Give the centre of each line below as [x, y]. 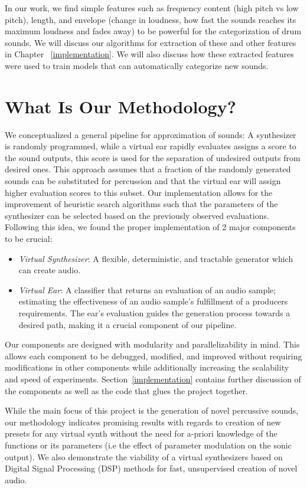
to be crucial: [29, 239]
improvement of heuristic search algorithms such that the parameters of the [141, 204]
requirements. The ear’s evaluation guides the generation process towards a [154, 313]
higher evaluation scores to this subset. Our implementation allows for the [139, 192]
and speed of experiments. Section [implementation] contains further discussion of [153, 379]
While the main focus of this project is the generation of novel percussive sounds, [152, 410]
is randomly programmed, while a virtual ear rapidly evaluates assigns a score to [151, 146]
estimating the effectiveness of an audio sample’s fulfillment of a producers [153, 301]
